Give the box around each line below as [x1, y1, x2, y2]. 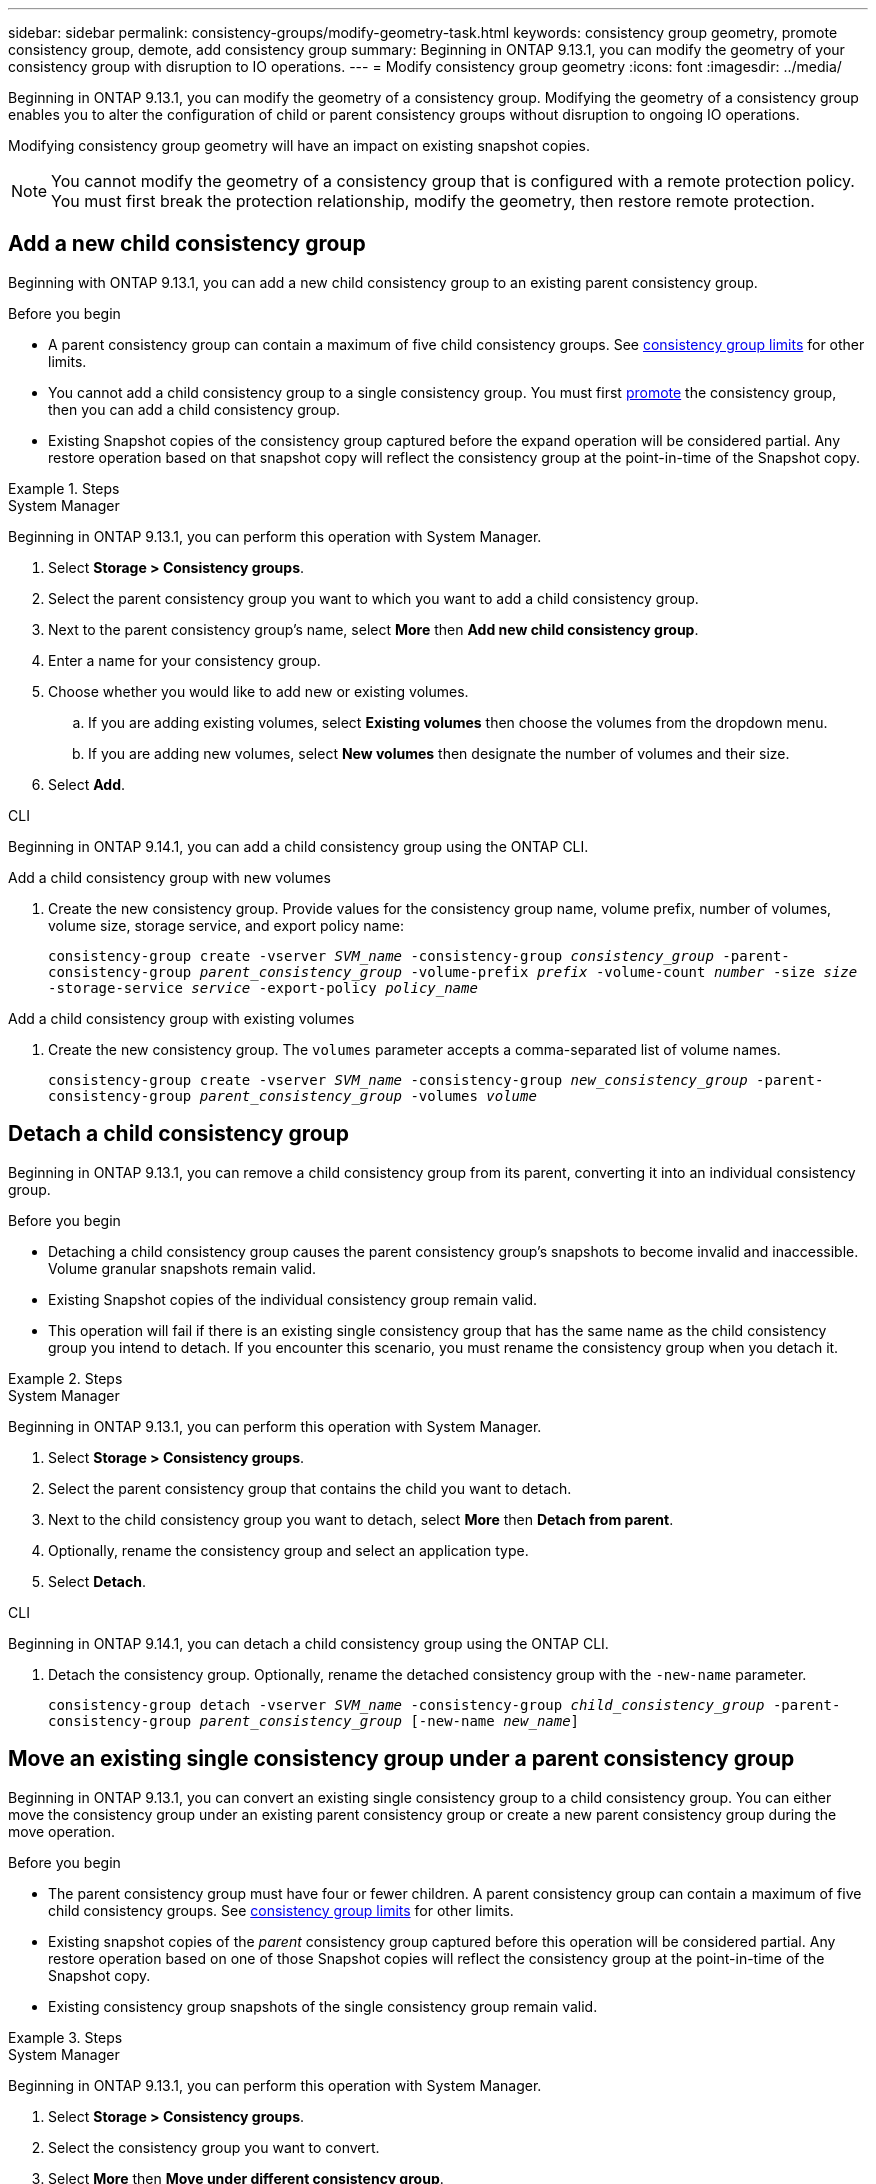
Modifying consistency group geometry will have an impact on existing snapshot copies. [8, 137, 590, 154]
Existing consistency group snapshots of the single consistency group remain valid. [48, 1997, 598, 2015]
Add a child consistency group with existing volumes [8, 1009, 355, 1027]
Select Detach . [48, 1572, 146, 1590]
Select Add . [48, 775, 126, 793]
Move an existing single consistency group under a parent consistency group [8, 1746, 795, 1772]
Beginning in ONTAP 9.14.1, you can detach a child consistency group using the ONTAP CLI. [8, 1634, 609, 1652]
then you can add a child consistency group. [48, 400, 341, 418]
